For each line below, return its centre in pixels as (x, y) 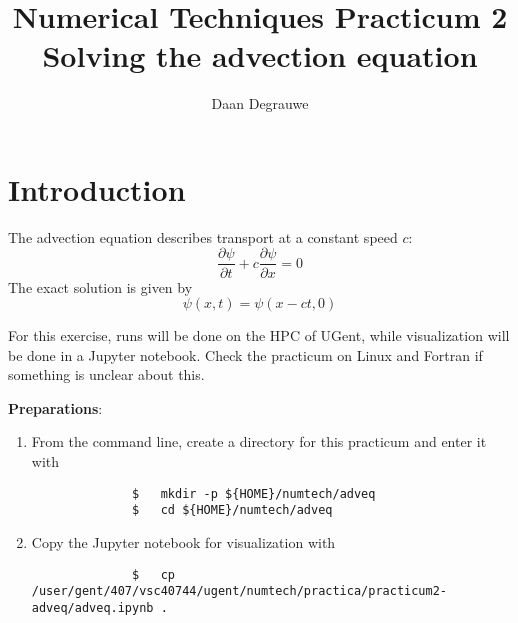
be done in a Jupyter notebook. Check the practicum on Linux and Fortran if (245, 354)
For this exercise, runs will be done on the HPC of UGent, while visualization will (259, 335)
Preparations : (55, 407)
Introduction (97, 188)
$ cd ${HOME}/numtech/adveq (232, 510)
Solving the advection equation (260, 55)
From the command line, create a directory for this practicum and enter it (259, 441)
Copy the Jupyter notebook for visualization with (183, 541)
